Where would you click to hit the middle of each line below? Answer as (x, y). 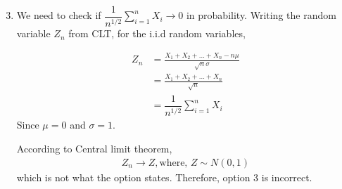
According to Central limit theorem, (94, 149)
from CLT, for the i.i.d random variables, (157, 33)
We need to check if (59, 15)
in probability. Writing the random (261, 15)
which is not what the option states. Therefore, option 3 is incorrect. (164, 177)
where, (173, 163)
